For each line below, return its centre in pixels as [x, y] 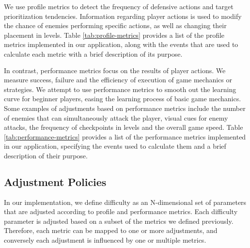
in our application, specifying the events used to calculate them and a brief [115, 146]
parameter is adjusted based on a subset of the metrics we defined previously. [119, 221]
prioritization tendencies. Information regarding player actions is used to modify [123, 16]
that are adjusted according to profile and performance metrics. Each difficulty [121, 211]
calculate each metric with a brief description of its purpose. [93, 54]
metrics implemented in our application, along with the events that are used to [121, 44]
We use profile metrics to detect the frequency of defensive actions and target [119, 6]
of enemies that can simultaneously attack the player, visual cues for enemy [116, 117]
